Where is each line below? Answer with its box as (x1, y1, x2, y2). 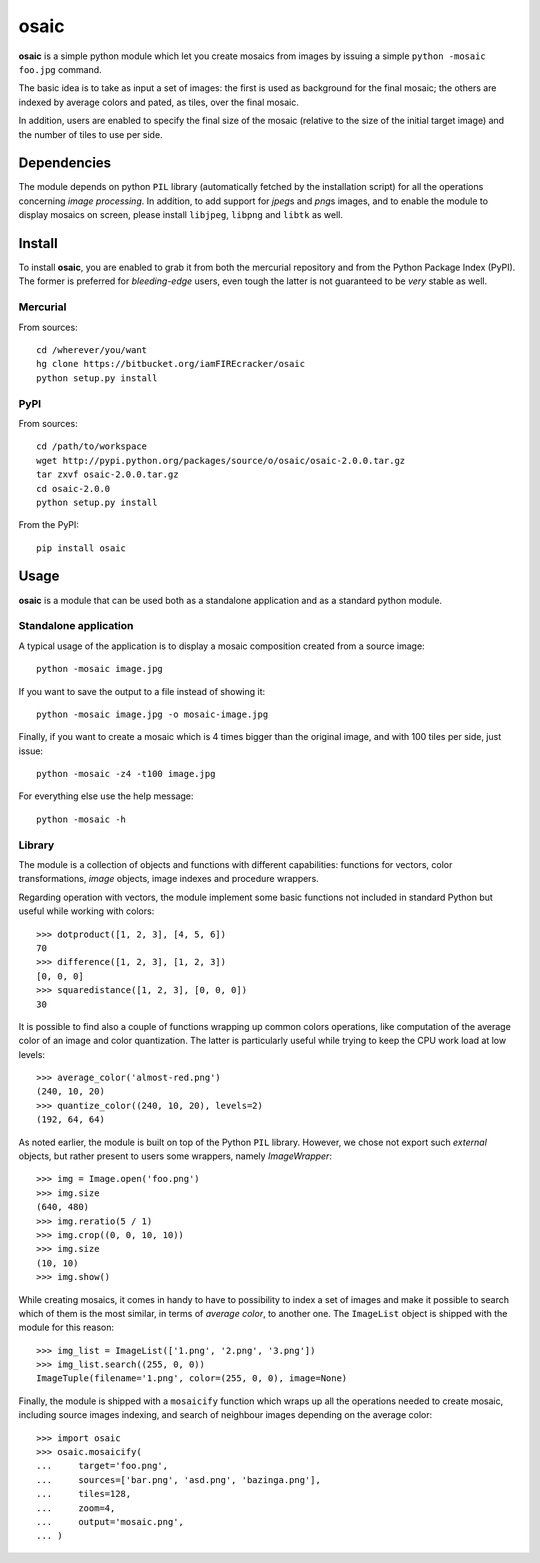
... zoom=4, (36, 1502, 116, 1514)
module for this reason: (18, 1321, 115, 1334)
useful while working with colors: (18, 905, 155, 917)
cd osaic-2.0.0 (36, 483, 111, 494)
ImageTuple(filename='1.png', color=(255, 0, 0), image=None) (36, 1373, 348, 1384)
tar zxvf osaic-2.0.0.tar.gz (36, 469, 179, 480)
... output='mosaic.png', (36, 1516, 185, 1527)
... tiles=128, (36, 1488, 132, 1500)
